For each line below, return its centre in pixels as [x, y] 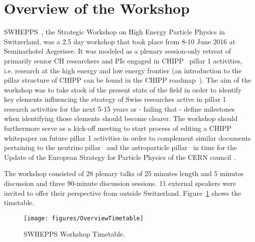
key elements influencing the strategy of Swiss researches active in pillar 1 [115, 99]
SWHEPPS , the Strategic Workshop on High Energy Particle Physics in [114, 32]
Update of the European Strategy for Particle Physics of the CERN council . [120, 157]
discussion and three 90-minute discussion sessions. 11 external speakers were [120, 183]
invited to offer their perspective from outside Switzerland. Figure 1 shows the [123, 193]
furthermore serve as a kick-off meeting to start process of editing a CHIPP [118, 128]
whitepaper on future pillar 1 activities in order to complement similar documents [127, 137]
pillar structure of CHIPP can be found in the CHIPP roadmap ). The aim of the [127, 80]
